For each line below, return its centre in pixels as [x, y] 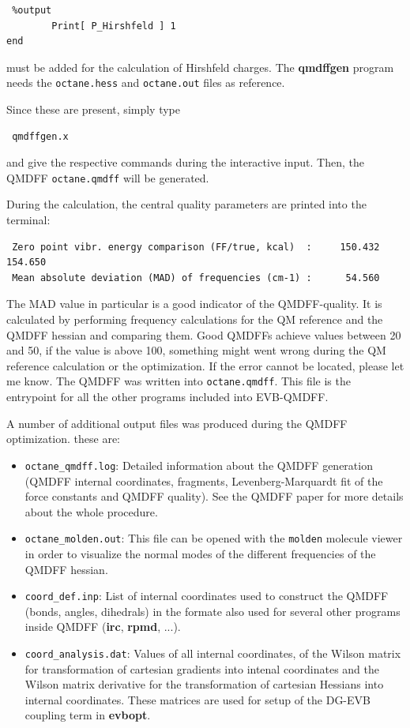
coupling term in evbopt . [88, 715]
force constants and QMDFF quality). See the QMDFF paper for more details [214, 496]
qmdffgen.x [40, 136]
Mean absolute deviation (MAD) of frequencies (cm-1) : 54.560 [196, 278]
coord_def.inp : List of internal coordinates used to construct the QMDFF [207, 596]
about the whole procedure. [91, 511]
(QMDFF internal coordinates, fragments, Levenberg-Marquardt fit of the [204, 480]
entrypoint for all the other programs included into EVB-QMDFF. [167, 397]
